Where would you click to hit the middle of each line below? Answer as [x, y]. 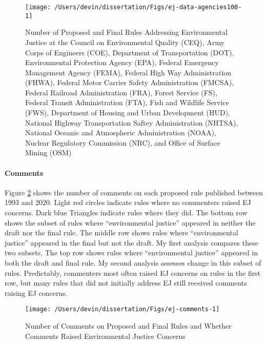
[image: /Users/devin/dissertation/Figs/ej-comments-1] [122, 309]
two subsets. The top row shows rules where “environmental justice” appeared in [131, 253]
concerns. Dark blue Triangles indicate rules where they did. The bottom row [126, 213]
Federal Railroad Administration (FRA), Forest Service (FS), [121, 92]
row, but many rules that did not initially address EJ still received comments [126, 283]
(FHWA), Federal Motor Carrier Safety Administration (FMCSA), [130, 82]
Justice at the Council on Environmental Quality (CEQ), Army [125, 42]
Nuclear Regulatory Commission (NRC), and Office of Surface [123, 142]
